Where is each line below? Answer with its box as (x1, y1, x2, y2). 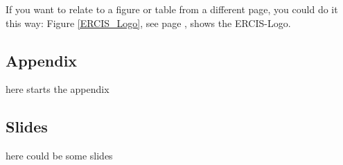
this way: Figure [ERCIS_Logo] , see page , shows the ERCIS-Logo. (6, 15, 291, 30)
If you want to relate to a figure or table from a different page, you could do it (6, 2, 338, 16)
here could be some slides (6, 148, 113, 163)
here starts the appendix (6, 82, 109, 96)
